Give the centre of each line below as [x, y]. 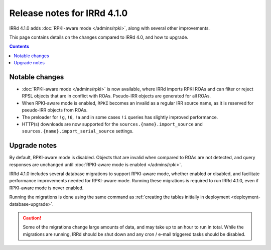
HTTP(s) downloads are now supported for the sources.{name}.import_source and [112, 124]
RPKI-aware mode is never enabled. [46, 188]
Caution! [32, 218]
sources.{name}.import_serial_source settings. [78, 131]
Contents [19, 46]
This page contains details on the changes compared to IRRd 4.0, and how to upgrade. [99, 37]
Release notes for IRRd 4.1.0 [69, 13]
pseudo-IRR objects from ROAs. [55, 110]
